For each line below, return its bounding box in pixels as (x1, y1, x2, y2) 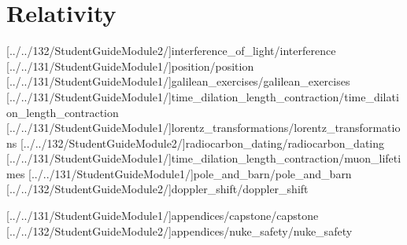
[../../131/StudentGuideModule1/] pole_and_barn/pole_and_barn (28, 165, 352, 181)
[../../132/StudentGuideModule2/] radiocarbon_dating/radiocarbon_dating (20, 134, 385, 151)
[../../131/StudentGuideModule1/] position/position (6, 57, 254, 74)
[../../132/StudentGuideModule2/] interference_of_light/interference (6, 42, 336, 59)
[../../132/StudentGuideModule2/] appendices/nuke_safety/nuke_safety (6, 222, 353, 239)
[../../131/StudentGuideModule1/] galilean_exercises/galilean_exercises (6, 73, 350, 90)
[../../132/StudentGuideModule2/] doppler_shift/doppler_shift (6, 181, 309, 197)
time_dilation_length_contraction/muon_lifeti (171, 150, 401, 166)
